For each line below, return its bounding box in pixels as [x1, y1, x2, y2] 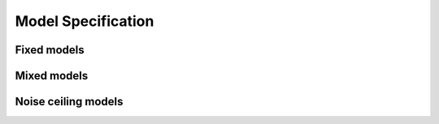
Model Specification [15, 12, 154, 30]
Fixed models [15, 43, 85, 57]
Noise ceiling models [15, 95, 124, 109]
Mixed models [15, 69, 89, 83]
